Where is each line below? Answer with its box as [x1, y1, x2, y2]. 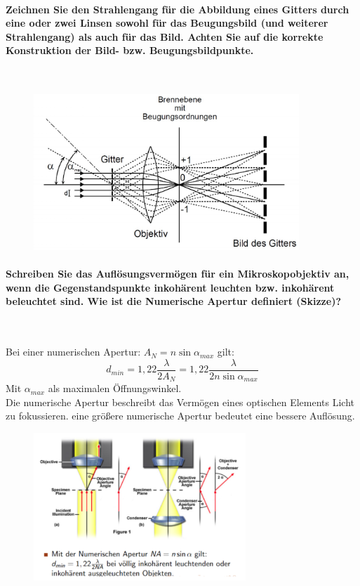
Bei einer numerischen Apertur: [6, 344, 141, 359]
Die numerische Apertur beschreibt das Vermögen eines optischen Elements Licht [6, 394, 355, 409]
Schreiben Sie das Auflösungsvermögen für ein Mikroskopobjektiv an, [6, 266, 349, 281]
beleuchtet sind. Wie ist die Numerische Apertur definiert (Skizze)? [6, 294, 342, 308]
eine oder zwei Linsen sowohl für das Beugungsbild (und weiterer [6, 15, 328, 30]
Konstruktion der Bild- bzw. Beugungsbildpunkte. [6, 43, 254, 58]
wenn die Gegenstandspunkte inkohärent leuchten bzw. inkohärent [6, 280, 335, 294]
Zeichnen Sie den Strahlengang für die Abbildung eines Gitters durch [6, 1, 349, 16]
